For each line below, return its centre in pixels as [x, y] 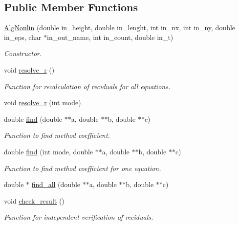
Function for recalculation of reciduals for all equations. [87, 86]
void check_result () [34, 200]
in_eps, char [23, 37]
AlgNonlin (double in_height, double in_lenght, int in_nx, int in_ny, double [120, 28]
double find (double [33, 119]
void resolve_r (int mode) [43, 103]
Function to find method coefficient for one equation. [83, 168]
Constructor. [23, 53]
